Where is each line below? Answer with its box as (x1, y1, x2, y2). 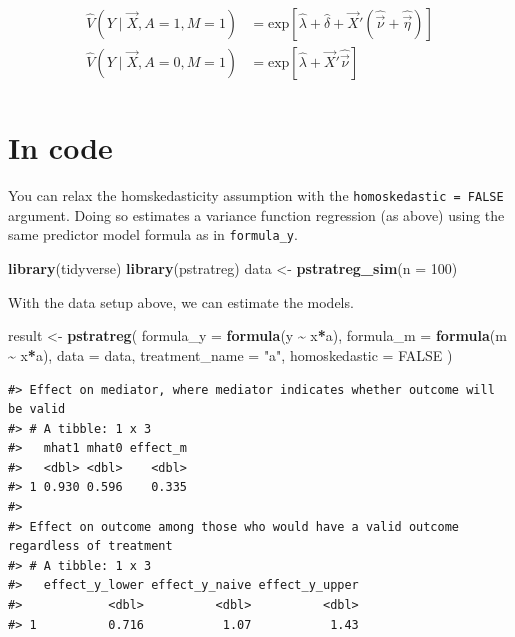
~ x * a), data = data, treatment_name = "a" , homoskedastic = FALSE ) (8, 344, 453, 365)
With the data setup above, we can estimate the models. (8, 291, 354, 312)
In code (8, 127, 113, 168)
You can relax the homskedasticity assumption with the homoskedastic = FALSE (8, 185, 504, 206)
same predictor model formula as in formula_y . (8, 224, 298, 245)
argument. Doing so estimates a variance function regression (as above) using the (8, 204, 505, 225)
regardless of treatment (8, 539, 173, 554)
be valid (8, 402, 66, 417)
